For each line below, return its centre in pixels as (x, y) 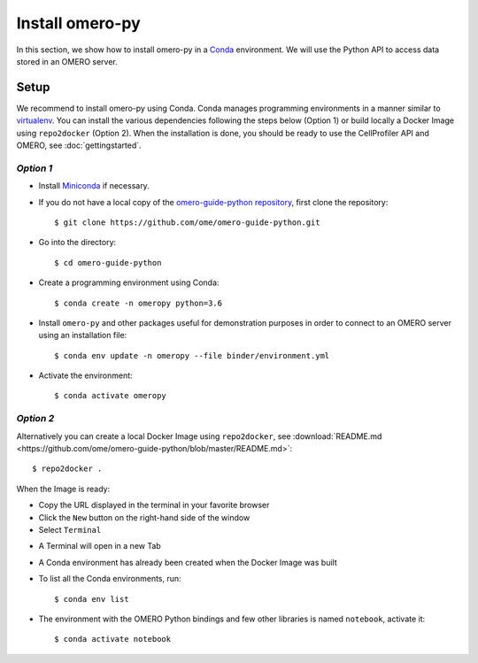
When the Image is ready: (63, 489)
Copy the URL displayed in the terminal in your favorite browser (154, 505)
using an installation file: (83, 335)
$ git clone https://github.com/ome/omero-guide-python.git (187, 222)
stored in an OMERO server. (67, 61)
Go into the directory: (77, 243)
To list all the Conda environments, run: (110, 579)
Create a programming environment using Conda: (129, 282)
